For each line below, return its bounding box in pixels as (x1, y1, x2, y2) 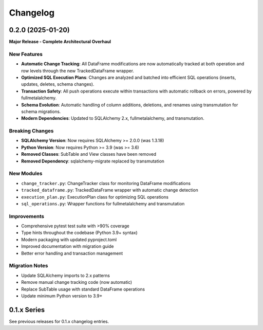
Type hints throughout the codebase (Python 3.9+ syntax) (21, 230, 138, 236)
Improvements (9, 213, 44, 220)
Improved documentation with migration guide (21, 243, 114, 249)
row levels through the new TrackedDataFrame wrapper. (21, 68, 134, 73)
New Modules (9, 170, 42, 177)
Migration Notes (9, 262, 48, 269)
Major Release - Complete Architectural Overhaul (9, 39, 112, 45)
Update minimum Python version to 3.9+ (21, 293, 102, 299)
